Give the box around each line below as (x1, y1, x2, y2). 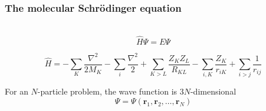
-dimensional (190, 85, 237, 97)
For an (5, 85, 28, 97)
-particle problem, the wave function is (37, 85, 178, 97)
